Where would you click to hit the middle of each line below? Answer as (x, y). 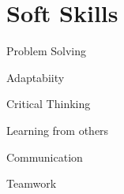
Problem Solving (46, 51)
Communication (45, 157)
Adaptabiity (36, 77)
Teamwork (32, 183)
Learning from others (58, 130)
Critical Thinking (49, 104)
